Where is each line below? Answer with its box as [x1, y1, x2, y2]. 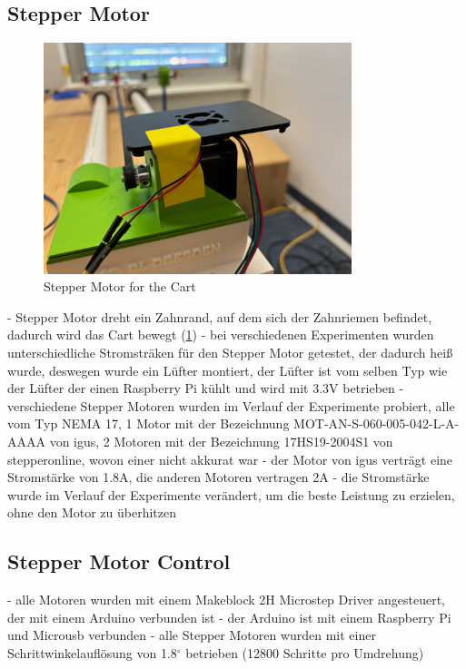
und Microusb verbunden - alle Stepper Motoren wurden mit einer [7, 625, 376, 644]
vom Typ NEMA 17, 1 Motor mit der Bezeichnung [7, 414, 290, 433]
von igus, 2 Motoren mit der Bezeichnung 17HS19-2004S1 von [49, 431, 393, 450]
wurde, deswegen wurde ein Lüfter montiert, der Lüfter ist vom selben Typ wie [7, 360, 448, 379]
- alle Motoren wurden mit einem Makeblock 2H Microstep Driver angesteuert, [7, 590, 446, 609]
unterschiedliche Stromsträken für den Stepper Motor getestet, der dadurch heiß [7, 342, 453, 361]
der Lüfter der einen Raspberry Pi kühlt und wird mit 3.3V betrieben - [7, 379, 404, 398]
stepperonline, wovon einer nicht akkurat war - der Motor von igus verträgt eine [7, 449, 453, 468]
